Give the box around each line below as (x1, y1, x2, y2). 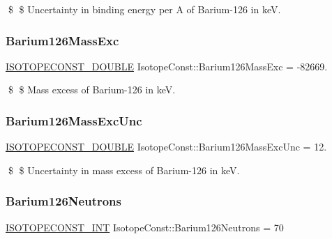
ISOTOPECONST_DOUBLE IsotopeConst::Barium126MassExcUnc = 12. (6, 139, 327, 154)
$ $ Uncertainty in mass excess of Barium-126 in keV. (8, 162, 240, 177)
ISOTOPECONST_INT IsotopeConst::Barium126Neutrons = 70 (6, 219, 284, 234)
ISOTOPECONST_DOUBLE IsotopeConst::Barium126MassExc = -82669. (6, 59, 328, 73)
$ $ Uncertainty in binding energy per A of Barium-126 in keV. (8, 2, 281, 16)
